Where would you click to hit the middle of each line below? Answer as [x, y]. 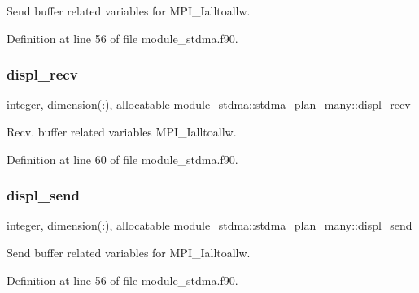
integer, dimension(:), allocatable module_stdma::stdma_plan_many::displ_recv [209, 104]
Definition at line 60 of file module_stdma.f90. [122, 159]
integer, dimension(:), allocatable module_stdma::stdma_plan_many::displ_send [209, 225]
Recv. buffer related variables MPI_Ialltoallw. [122, 131]
